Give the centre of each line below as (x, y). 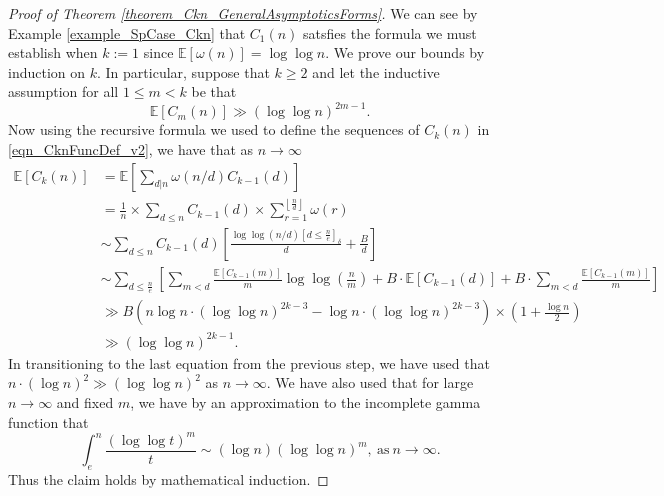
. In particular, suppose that (183, 71)
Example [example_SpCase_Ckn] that (127, 32)
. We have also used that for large (370, 382)
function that (48, 421)
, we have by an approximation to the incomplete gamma (305, 401)
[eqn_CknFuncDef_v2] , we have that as (131, 149)
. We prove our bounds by (405, 52)
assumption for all (63, 91)
